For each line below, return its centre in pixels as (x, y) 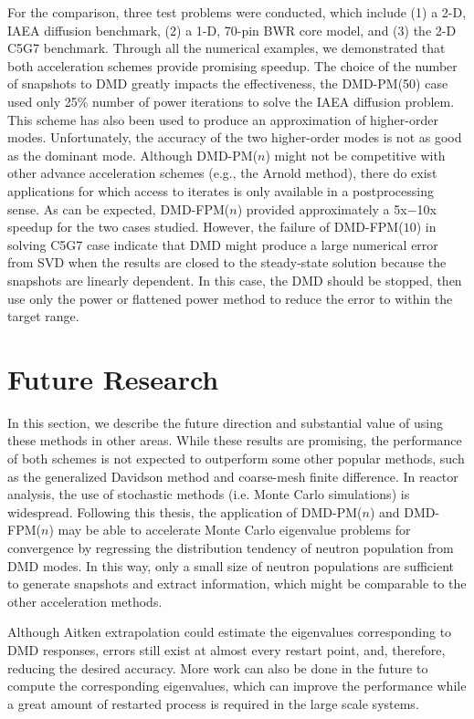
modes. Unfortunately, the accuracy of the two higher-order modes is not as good (235, 137)
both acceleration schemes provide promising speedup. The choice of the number (232, 65)
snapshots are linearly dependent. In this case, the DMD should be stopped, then (235, 280)
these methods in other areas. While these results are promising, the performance (235, 440)
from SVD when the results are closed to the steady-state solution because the (227, 262)
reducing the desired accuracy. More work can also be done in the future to (218, 667)
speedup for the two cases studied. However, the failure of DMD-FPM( (205, 227)
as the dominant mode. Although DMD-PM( (133, 155)
